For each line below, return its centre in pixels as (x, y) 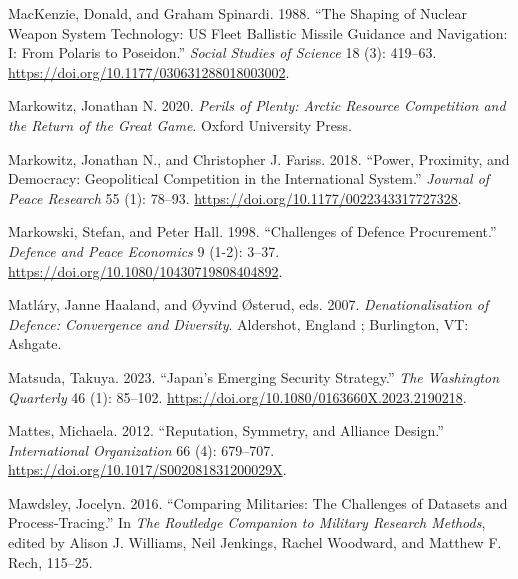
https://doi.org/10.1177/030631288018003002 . (149, 71)
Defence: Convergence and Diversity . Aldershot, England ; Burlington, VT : (238, 323)
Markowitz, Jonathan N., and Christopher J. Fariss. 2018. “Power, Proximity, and (259, 158)
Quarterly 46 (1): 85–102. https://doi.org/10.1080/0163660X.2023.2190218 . (237, 396)
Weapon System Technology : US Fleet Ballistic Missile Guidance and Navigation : (258, 32)
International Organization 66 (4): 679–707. (141, 449)
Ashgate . (35, 343)
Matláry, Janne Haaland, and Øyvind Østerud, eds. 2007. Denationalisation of (248, 304)
